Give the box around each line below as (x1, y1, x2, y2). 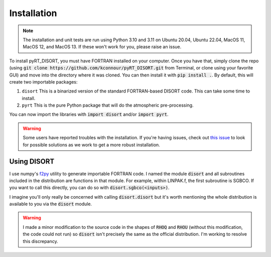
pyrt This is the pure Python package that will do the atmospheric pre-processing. (22, 102, 194, 108)
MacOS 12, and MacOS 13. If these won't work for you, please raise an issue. (23, 44, 182, 50)
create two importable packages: (9, 78, 78, 85)
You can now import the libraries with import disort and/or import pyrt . (9, 111, 169, 118)
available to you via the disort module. (9, 201, 92, 207)
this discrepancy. (23, 238, 58, 244)
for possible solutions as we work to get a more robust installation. (23, 141, 160, 148)
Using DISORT (9, 157, 55, 166)
